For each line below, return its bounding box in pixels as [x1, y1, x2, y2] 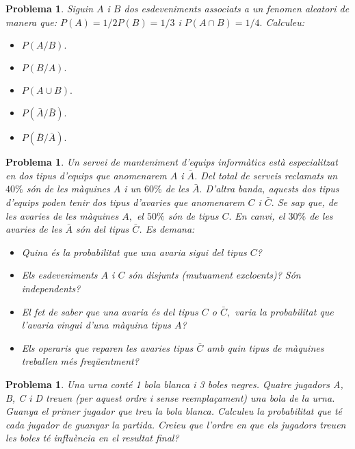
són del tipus [76, 222, 129, 236]
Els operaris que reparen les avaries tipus [21, 340, 194, 355]
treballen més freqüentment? [21, 354, 139, 368]
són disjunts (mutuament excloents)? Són [128, 268, 301, 282]
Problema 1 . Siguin [5, 1, 93, 15]
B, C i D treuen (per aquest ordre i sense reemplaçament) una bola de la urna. [5, 390, 335, 405]
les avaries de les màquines [5, 208, 119, 222]
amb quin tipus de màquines [207, 340, 324, 355]
